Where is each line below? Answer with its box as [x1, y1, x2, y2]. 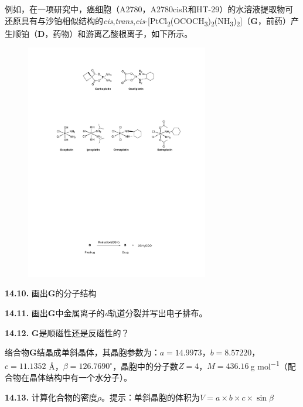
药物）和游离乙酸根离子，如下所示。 [53, 27, 193, 39]
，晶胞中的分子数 [113, 360, 179, 372]
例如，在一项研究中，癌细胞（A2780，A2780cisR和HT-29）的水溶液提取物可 [5, 3, 294, 15]
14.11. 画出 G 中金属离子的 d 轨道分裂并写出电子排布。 [5, 306, 207, 319]
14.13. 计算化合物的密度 [5, 391, 97, 403]
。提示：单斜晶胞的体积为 [101, 391, 200, 403]
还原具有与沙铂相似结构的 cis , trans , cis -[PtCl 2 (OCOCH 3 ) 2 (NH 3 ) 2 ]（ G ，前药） [5, 14, 291, 28]
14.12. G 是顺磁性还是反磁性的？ [5, 326, 130, 338]
